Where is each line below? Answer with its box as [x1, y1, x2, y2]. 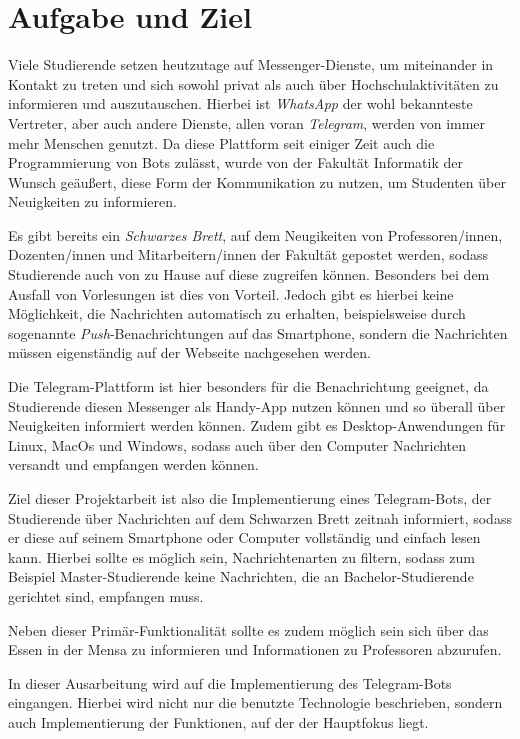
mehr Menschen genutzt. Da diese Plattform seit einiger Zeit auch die [8, 132, 435, 153]
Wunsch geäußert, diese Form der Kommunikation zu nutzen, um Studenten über [8, 171, 506, 192]
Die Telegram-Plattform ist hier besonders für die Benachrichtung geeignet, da [8, 376, 489, 397]
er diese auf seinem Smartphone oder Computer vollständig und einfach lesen [8, 527, 481, 548]
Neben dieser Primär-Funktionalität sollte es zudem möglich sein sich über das [8, 619, 489, 640]
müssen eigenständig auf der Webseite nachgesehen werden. [8, 342, 371, 363]
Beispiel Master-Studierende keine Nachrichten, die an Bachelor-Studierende [8, 566, 474, 587]
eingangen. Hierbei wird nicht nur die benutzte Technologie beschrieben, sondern [8, 692, 503, 713]
